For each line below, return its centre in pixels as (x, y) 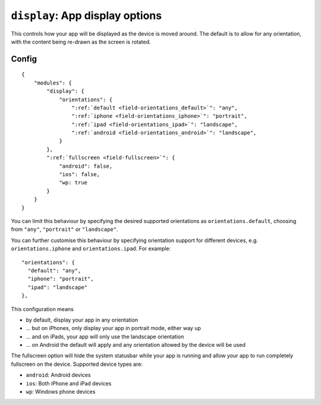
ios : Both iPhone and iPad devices (69, 383)
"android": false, (86, 166)
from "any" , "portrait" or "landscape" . (64, 230)
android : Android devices (59, 375)
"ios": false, (80, 175)
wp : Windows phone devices (61, 392)
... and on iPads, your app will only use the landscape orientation (105, 337)
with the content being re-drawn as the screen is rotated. (81, 42)
